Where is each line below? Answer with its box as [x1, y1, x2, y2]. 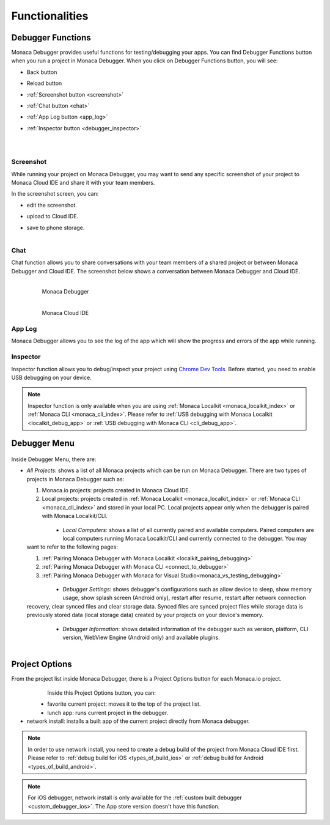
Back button [26, 68, 57, 76]
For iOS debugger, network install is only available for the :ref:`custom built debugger [28, 794, 243, 801]
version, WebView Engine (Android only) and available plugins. [62, 634, 220, 641]
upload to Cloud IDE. [26, 213, 79, 220]
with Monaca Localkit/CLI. [42, 512, 108, 520]
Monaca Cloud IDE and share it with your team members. [11, 179, 155, 186]
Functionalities [11, 9, 89, 23]
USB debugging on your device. [11, 374, 92, 381]
